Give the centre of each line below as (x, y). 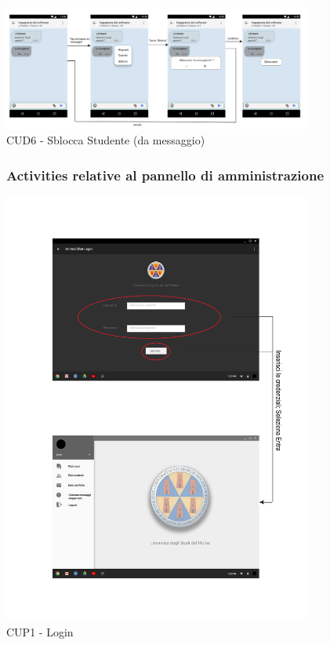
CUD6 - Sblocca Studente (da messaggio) (106, 140)
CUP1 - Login (40, 631)
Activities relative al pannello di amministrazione (165, 175)
